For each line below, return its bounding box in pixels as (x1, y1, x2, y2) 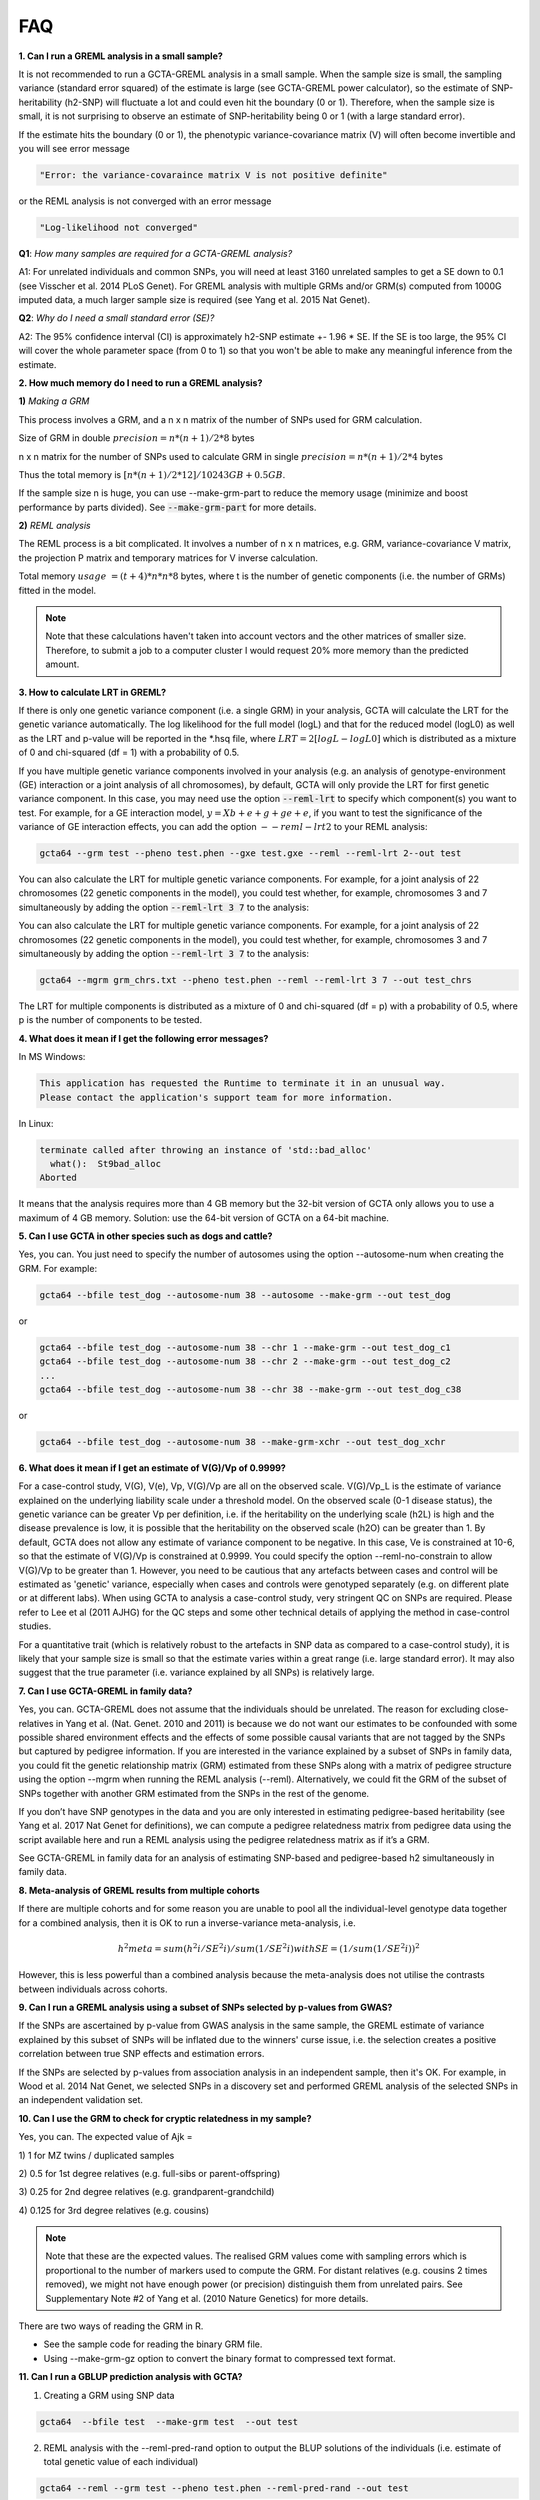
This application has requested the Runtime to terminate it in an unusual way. (39, 1078, 446, 1089)
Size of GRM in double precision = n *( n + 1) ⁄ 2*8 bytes (18, 432, 255, 444)
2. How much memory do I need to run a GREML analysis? (18, 376, 263, 389)
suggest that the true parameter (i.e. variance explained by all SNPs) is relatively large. (18, 1666, 375, 1679)
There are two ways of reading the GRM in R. (18, 2320, 204, 2332)
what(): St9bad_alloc (50, 1158, 162, 1169)
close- (481, 1703, 509, 1715)
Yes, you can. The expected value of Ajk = (18, 2131, 194, 2143)
